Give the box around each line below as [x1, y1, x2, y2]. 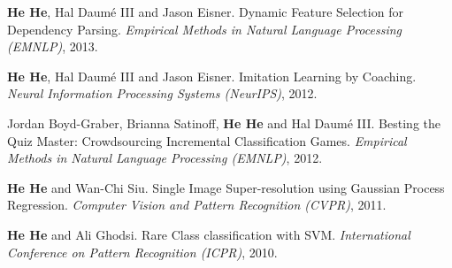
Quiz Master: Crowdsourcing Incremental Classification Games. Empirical [7, 131, 407, 149]
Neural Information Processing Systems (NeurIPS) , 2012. [7, 84, 318, 103]
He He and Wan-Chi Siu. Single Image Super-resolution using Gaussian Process [7, 178, 445, 196]
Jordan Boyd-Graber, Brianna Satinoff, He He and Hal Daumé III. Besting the [7, 113, 441, 132]
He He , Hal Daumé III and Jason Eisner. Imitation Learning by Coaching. [7, 66, 417, 85]
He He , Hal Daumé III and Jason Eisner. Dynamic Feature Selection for [7, 3, 403, 20]
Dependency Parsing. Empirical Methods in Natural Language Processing [7, 19, 402, 38]
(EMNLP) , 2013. [7, 37, 98, 56]
